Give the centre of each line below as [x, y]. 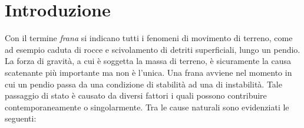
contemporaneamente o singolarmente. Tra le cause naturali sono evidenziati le [147, 107]
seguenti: [21, 118]
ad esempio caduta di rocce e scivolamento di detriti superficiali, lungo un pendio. [153, 49]
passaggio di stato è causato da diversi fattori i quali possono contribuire [136, 95]
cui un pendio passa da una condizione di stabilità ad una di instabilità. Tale [143, 84]
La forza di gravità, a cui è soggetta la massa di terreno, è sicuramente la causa [148, 61]
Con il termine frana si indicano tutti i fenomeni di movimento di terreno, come [149, 38]
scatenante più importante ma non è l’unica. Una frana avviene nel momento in [148, 72]
